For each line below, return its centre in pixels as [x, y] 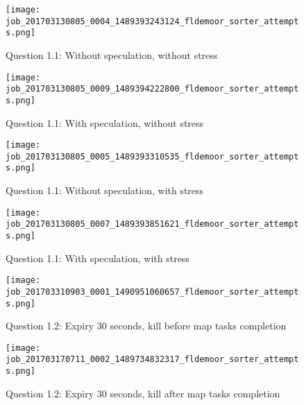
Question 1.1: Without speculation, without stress [112, 54]
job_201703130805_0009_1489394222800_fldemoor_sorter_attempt [152, 89]
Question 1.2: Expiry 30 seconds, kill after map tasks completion [143, 393]
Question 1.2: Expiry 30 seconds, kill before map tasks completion [146, 326]
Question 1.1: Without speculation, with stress [105, 190]
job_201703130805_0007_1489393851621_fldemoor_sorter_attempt [152, 224]
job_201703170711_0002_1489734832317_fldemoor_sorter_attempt [152, 360]
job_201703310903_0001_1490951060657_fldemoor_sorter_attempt [152, 292]
